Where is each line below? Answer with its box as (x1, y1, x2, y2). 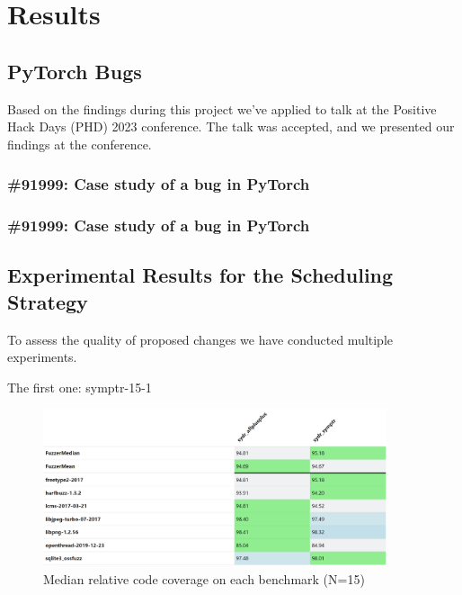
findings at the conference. (7, 134, 152, 153)
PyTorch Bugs (7, 57, 142, 85)
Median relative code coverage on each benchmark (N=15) (43, 569, 365, 588)
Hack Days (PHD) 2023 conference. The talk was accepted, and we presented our (7, 117, 455, 136)
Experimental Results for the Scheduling (7, 261, 394, 289)
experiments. (7, 347, 77, 366)
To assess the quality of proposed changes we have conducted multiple (7, 329, 394, 348)
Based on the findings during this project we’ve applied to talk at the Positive (7, 99, 437, 118)
